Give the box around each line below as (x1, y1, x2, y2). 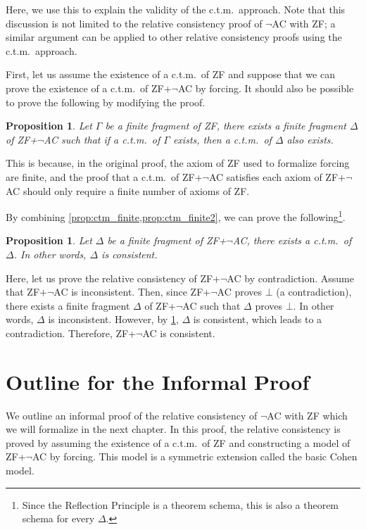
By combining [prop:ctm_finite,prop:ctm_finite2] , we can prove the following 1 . (6, 208, 346, 224)
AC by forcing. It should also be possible (177, 80, 354, 95)
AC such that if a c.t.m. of (44, 132, 160, 146)
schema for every (22, 511, 95, 526)
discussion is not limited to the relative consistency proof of (6, 15, 263, 30)
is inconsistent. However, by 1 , (48, 312, 179, 327)
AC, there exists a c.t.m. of (232, 233, 352, 248)
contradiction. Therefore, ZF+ (6, 325, 137, 340)
